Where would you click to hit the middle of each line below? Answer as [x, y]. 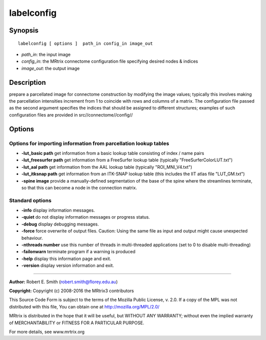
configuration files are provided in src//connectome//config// [71, 115]
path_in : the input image [46, 54]
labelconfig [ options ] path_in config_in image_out [85, 43]
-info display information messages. [58, 210]
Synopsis [24, 30]
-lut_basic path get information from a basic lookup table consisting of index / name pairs [113, 153]
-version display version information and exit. [68, 265]
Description [28, 82]
